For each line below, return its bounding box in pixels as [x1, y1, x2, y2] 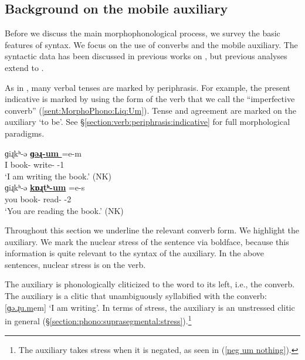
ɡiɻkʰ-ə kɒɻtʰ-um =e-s [5, 181, 85, 193]
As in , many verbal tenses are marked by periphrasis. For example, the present [5, 81, 291, 93]
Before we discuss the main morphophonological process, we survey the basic [5, 27, 280, 39]
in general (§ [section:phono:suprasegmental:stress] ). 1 [5, 313, 192, 327]
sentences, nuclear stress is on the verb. [5, 258, 146, 270]
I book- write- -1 [5, 158, 65, 171]
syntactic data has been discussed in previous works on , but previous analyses [5, 50, 287, 62]
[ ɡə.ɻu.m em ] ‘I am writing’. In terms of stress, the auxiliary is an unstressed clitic [5, 301, 295, 313]
